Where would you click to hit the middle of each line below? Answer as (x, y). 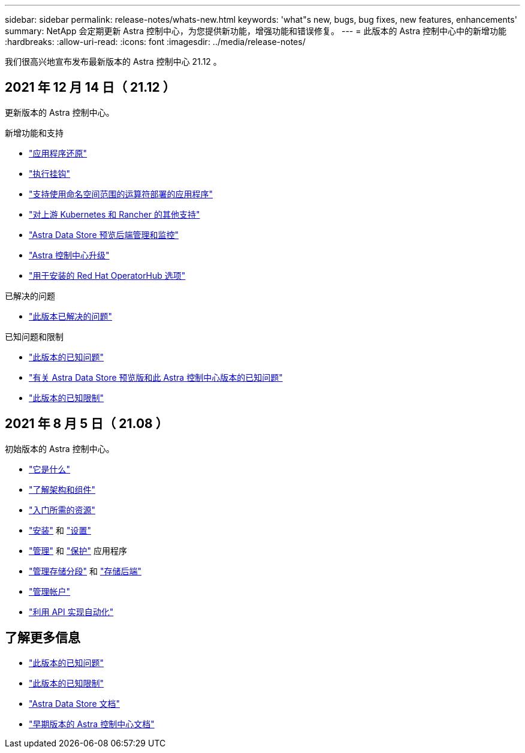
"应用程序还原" (58, 153)
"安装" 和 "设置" (60, 530)
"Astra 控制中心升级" (69, 255)
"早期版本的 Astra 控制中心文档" (92, 724)
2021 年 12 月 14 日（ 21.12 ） (90, 88)
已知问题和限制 (34, 336)
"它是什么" (50, 469)
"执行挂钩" (50, 173)
